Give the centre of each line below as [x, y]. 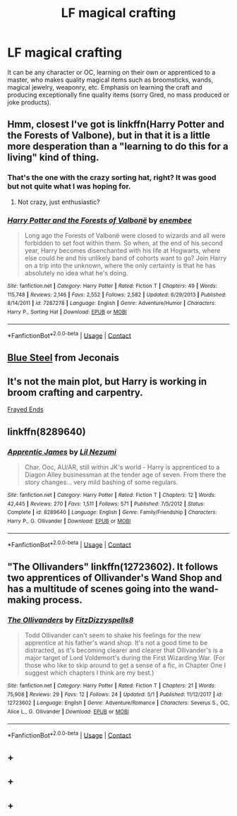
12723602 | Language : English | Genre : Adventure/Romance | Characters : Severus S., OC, [119, 703]
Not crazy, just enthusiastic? [59, 202]
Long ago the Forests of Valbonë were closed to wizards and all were [125, 235]
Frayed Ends [25, 409]
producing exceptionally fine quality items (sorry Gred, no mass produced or [119, 95]
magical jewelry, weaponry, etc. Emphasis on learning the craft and [105, 87]
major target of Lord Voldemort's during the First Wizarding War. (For [125, 658]
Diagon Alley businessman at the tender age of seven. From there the [125, 475]
